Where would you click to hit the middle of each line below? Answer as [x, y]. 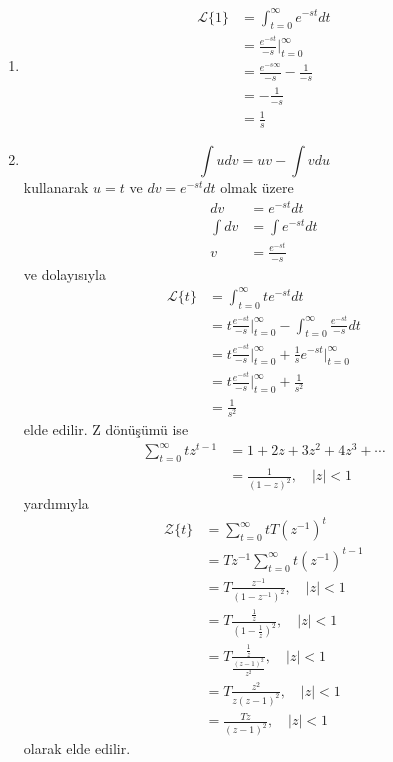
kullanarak [56, 186]
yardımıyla [56, 503]
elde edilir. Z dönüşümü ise [106, 428]
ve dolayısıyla [64, 273]
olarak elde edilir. [77, 748]
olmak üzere [257, 186]
